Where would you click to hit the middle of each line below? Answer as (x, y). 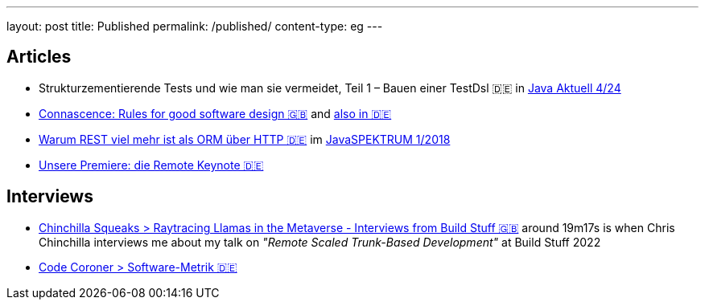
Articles (39, 57)
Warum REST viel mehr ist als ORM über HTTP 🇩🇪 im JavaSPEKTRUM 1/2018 (245, 139)
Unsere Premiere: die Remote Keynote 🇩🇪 (151, 165)
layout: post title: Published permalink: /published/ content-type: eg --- (195, 26)
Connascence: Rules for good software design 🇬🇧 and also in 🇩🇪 (215, 113)
